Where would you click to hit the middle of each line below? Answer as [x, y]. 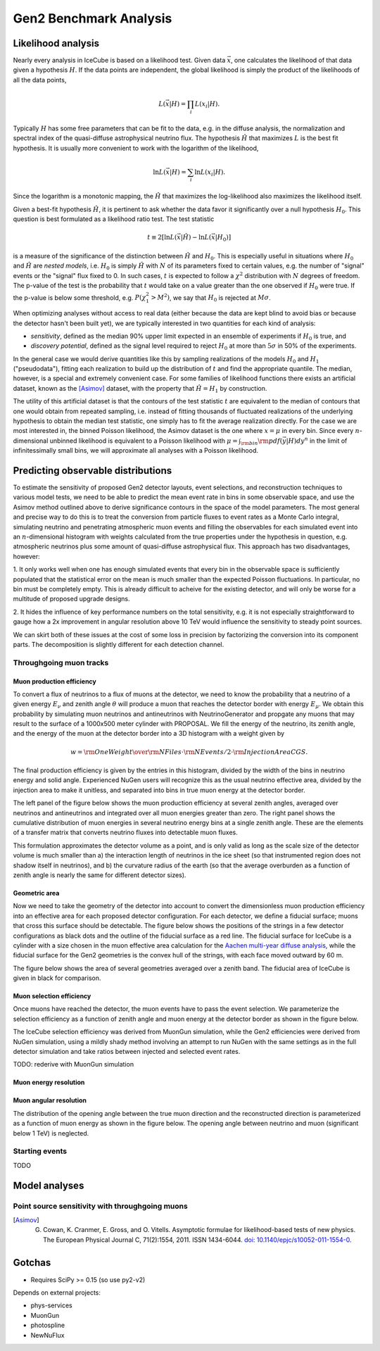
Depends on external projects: [57, 1293]
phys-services [52, 1305]
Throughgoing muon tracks [61, 662]
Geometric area [36, 893]
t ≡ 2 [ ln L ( [162, 237]
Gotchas [32, 1263]
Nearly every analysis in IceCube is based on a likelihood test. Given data [119, 61]
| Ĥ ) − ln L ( [196, 237]
